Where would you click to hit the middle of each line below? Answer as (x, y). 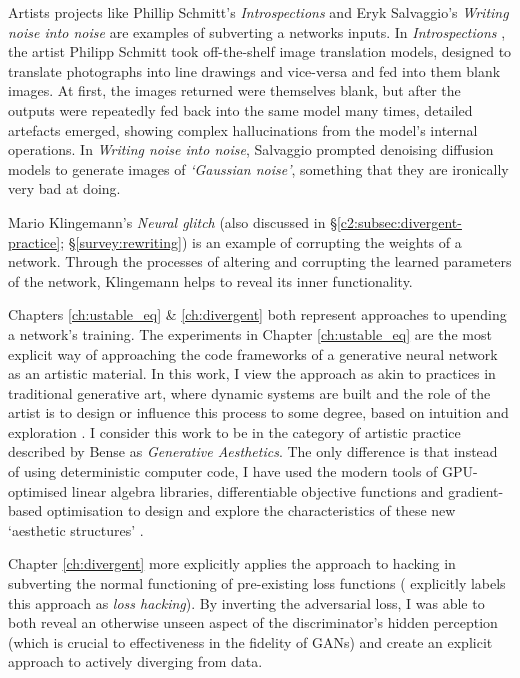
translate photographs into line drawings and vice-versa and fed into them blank (254, 70)
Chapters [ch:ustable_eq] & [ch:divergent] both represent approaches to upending (257, 314)
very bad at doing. (64, 188)
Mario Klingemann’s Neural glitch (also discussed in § (172, 221)
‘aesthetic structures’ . (76, 529)
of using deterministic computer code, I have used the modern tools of (223, 471)
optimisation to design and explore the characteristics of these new (251, 510)
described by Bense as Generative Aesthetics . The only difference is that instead (253, 451)
